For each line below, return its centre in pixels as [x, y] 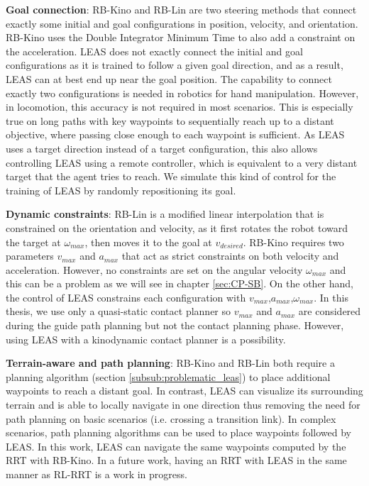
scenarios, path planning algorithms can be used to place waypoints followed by [178, 432]
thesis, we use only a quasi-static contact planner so [119, 311]
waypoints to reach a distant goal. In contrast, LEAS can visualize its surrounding [184, 391]
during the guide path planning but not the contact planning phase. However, [175, 325]
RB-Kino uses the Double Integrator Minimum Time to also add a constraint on [181, 37]
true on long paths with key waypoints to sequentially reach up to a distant [170, 120]
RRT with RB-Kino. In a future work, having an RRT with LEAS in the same [176, 460]
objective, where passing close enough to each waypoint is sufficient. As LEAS [175, 134]
